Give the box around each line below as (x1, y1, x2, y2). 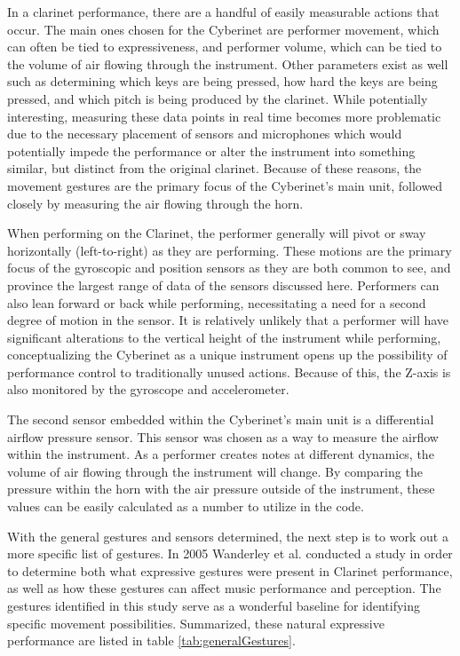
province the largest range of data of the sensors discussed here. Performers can (7, 275, 440, 294)
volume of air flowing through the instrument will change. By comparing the (7, 462, 423, 480)
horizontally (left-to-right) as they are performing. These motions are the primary (7, 241, 452, 259)
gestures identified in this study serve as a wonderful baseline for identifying (7, 597, 421, 614)
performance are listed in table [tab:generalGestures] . (7, 631, 296, 650)
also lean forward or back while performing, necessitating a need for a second (7, 293, 426, 312)
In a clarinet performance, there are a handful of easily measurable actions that (7, 3, 440, 20)
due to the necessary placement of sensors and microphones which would (7, 124, 402, 143)
